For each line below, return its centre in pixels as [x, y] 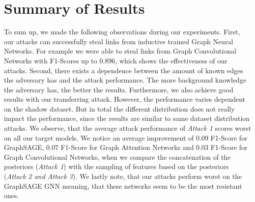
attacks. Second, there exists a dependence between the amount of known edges [124, 70]
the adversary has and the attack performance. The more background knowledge [125, 80]
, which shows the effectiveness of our [171, 60]
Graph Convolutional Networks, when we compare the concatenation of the [117, 157]
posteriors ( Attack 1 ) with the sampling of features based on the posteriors [116, 166]
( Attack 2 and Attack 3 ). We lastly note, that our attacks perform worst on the [123, 176]
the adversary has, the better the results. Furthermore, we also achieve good [119, 89]
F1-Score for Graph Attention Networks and [127, 147]
